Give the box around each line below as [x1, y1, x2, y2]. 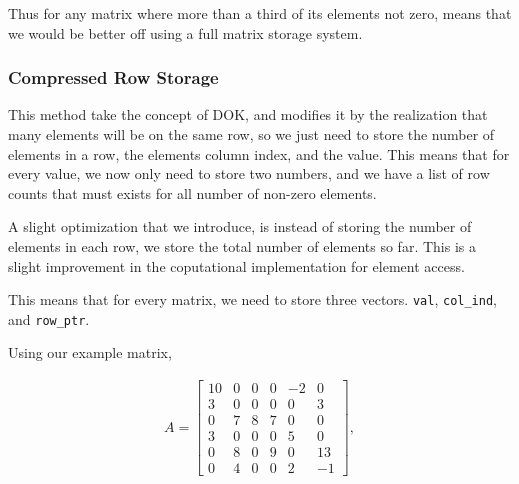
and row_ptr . [8, 308, 90, 329]
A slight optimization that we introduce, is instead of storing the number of [8, 216, 472, 237]
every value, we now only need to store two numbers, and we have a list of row [8, 163, 490, 184]
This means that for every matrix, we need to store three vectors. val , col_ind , [8, 289, 497, 310]
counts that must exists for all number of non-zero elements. [8, 182, 377, 203]
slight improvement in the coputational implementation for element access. [8, 255, 465, 276]
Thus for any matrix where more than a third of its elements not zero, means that [8, 3, 512, 23]
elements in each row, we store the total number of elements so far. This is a [8, 235, 476, 256]
